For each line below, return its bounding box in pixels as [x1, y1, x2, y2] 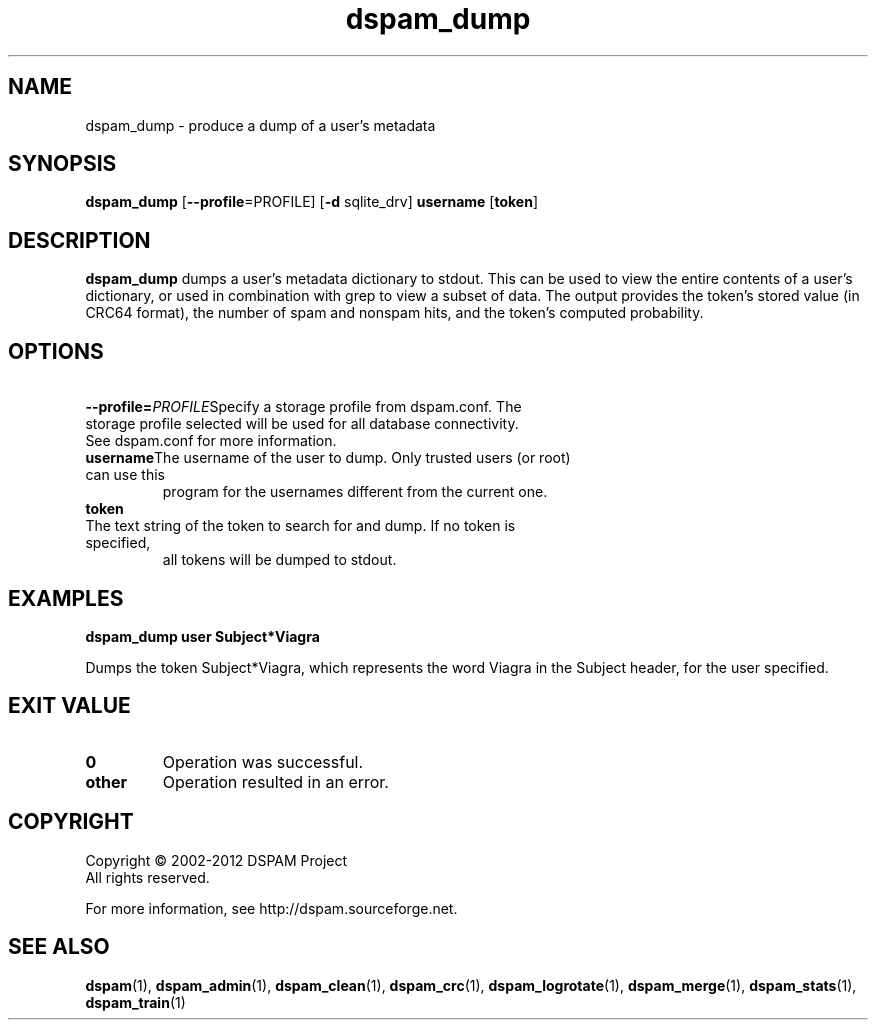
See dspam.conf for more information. [85, 432, 337, 450]
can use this [85, 466, 166, 484]
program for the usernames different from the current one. [162, 483, 548, 501]
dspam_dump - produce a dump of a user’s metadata [85, 116, 436, 134]
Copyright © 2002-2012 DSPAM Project [85, 851, 348, 869]
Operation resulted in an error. [162, 771, 389, 792]
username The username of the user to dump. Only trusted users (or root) [85, 449, 571, 467]
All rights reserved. [85, 868, 210, 886]
